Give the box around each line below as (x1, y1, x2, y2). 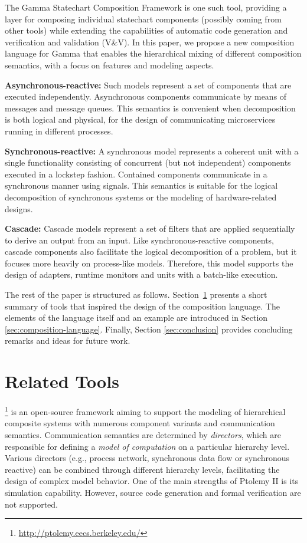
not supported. (5, 498, 58, 510)
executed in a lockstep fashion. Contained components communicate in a (5, 167, 267, 180)
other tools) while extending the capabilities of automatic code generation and (5, 24, 288, 37)
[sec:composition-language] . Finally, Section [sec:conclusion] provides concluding (5, 322, 293, 335)
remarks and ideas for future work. (5, 334, 130, 347)
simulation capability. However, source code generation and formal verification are (5, 486, 301, 498)
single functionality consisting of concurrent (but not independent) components (5, 156, 291, 169)
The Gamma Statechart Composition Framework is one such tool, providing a (5, 1, 287, 13)
